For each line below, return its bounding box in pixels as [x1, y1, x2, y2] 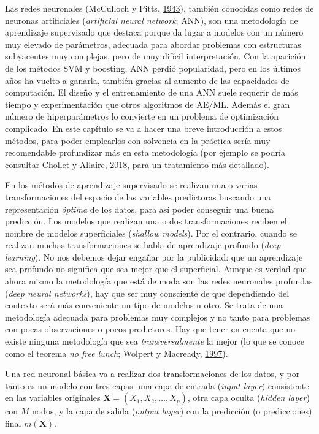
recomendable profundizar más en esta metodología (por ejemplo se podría [5, 146, 285, 159]
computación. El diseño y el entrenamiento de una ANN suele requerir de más [5, 86, 298, 99]
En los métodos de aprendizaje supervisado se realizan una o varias [5, 178, 258, 191]
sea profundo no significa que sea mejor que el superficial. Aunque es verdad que [5, 262, 307, 275]
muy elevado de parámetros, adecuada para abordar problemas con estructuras [5, 37, 301, 50]
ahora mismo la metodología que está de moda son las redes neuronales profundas [5, 275, 313, 287]
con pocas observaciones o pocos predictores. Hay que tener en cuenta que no [5, 322, 295, 335]
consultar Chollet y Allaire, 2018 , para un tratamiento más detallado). [5, 158, 269, 170]
